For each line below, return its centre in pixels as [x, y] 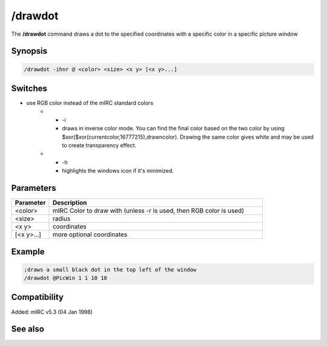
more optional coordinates [90, 235]
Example [28, 251]
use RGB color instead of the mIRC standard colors [90, 103]
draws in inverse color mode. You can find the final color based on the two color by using [173, 128]
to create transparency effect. [99, 145]
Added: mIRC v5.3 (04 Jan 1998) [52, 311]
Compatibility [37, 297]
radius [61, 219]
